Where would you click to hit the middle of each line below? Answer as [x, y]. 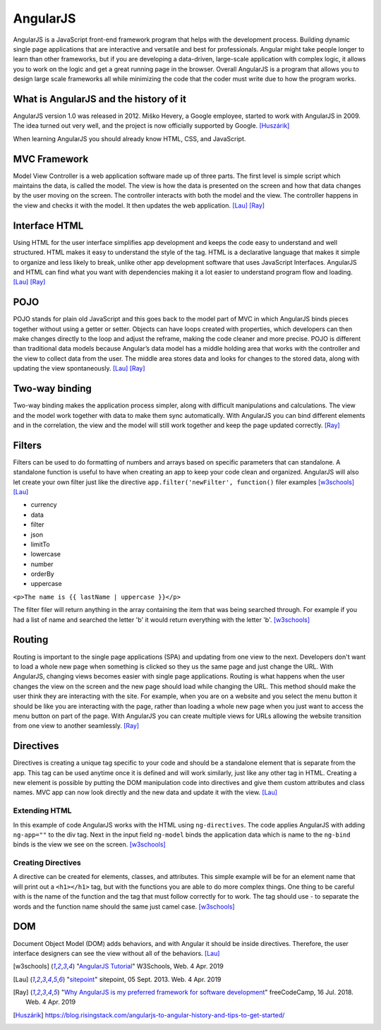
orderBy [42, 574]
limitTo [40, 544]
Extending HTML [42, 810]
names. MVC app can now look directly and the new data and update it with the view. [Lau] [145, 792]
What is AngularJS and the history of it [100, 99]
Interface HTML [48, 226]
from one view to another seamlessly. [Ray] [76, 726]
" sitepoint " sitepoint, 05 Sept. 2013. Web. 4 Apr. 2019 [144, 979]
